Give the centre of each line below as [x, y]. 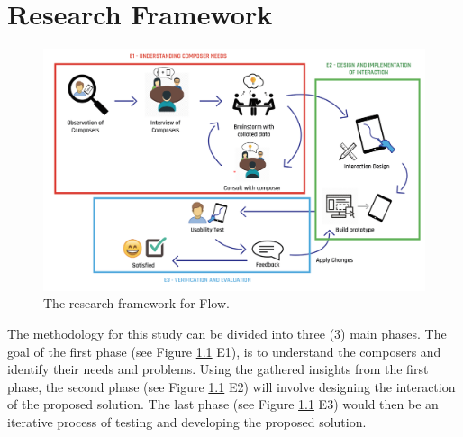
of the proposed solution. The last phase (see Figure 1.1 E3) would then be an [223, 404]
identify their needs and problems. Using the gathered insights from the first [218, 369]
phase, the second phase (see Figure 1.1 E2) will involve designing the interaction [231, 386]
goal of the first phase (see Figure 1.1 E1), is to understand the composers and [224, 351]
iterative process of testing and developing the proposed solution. [187, 422]
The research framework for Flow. [136, 303]
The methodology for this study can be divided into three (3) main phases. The [227, 334]
